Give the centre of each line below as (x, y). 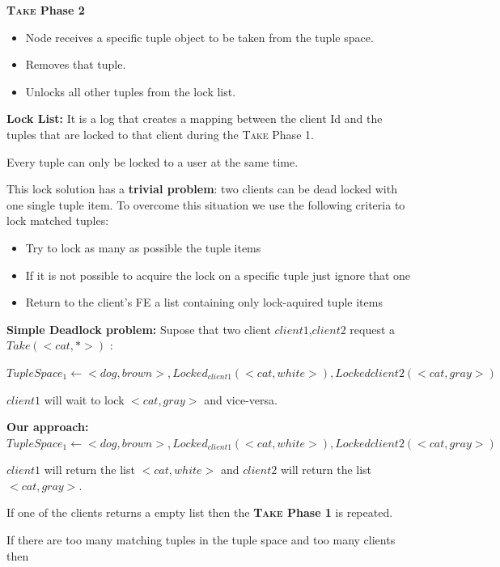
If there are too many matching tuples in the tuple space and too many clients (201, 540)
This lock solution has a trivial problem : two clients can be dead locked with (202, 189)
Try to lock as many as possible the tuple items (143, 247)
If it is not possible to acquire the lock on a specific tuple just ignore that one (218, 275)
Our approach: (48, 427)
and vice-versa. (241, 399)
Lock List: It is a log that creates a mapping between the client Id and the (195, 118)
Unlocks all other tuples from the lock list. (131, 91)
